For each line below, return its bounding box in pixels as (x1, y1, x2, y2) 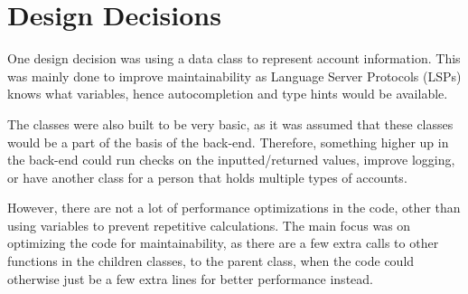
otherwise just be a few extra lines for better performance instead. (7, 269, 373, 288)
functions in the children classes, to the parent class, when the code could (7, 251, 415, 270)
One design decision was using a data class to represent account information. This (7, 49, 461, 68)
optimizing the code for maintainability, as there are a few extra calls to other (7, 233, 439, 252)
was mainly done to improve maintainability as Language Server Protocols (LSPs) (7, 66, 462, 85)
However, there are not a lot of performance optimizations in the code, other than (7, 198, 461, 217)
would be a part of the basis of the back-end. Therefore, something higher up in (7, 132, 449, 151)
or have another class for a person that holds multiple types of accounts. (7, 167, 407, 186)
